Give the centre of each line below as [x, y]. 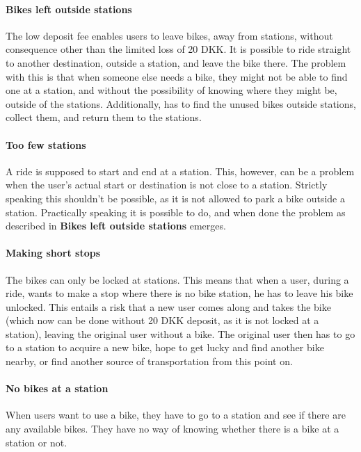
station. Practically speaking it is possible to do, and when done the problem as [176, 212]
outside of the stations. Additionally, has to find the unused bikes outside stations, [181, 103]
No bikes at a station [57, 388]
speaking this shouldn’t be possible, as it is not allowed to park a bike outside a [175, 198]
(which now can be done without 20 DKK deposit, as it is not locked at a [162, 320]
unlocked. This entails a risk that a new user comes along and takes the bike [168, 306]
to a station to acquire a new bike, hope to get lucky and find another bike [165, 347]
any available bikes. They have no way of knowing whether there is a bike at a [173, 429]
